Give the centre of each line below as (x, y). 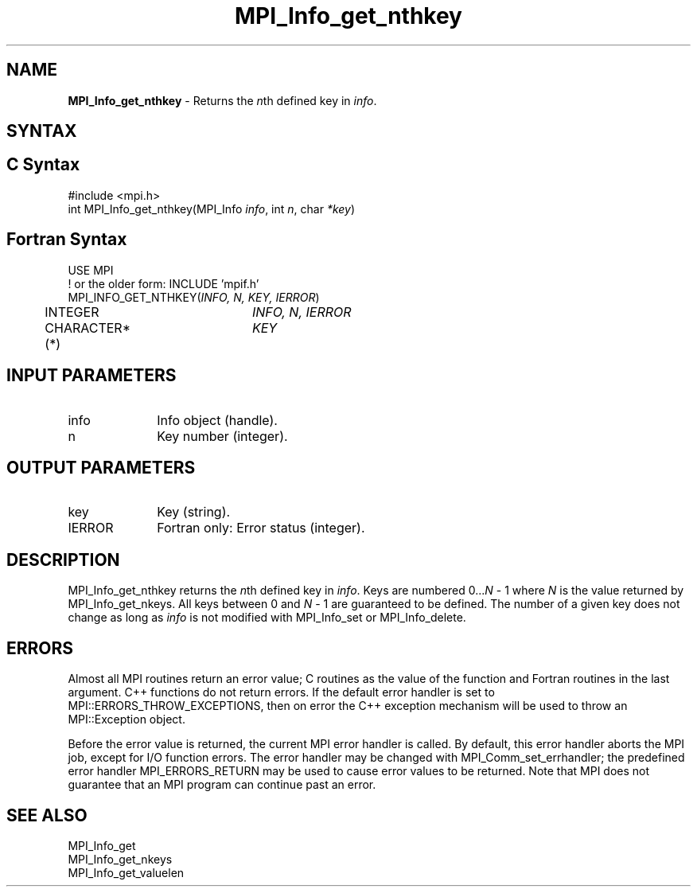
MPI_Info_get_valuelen (126, 872)
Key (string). (194, 512)
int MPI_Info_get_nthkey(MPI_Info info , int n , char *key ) (212, 209)
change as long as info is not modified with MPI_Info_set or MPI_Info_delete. (267, 618)
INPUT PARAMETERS (92, 376)
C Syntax (43, 165)
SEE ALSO (47, 815)
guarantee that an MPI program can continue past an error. (222, 785)
